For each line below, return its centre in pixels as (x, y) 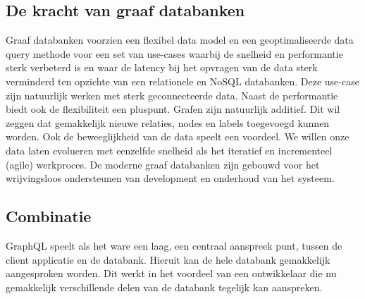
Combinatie (49, 216)
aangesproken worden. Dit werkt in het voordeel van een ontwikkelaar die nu (171, 273)
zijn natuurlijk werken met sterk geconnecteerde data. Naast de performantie (172, 95)
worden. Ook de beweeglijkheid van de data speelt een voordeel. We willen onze (178, 136)
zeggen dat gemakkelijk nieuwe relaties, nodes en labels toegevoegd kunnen (168, 122)
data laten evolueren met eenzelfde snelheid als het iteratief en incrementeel (169, 150)
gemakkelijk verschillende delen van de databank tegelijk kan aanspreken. (164, 287)
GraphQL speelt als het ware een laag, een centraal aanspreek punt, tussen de (174, 245)
